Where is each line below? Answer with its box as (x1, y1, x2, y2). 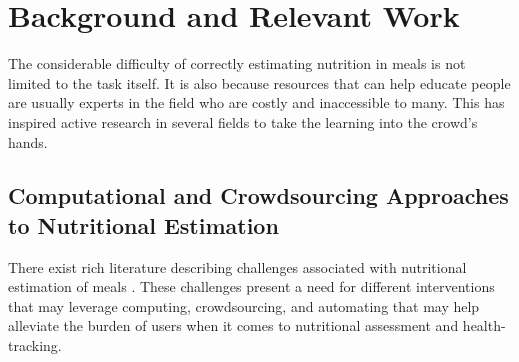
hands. (8, 131, 48, 152)
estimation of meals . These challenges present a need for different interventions (8, 276, 495, 297)
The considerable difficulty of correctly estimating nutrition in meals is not (8, 53, 466, 74)
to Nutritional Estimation (8, 209, 279, 240)
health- (462, 315, 506, 336)
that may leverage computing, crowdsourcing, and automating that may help (8, 295, 480, 316)
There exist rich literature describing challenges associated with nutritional (8, 256, 467, 277)
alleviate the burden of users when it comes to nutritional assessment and (8, 315, 459, 336)
